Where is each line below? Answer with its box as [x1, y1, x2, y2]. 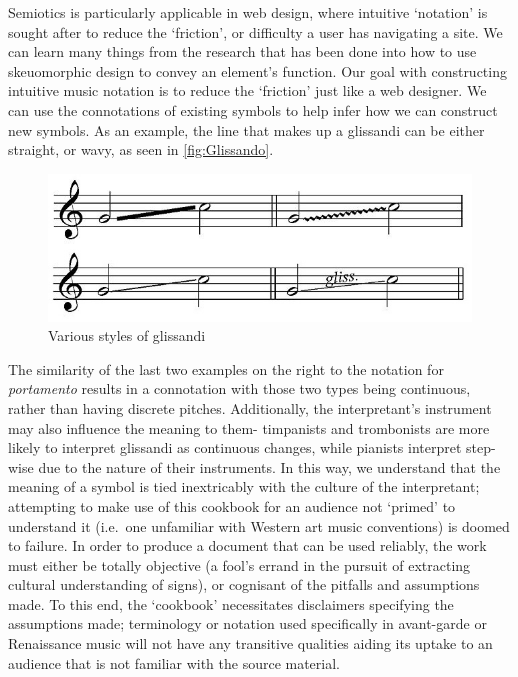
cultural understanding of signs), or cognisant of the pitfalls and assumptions [8, 574, 480, 595]
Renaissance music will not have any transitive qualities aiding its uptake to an [8, 633, 493, 654]
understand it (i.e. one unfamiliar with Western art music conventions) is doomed [8, 515, 510, 536]
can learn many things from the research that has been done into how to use [8, 41, 477, 62]
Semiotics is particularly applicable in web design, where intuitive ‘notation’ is [8, 2, 488, 22]
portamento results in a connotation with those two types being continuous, [8, 378, 471, 399]
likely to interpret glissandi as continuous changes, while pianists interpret [8, 437, 462, 458]
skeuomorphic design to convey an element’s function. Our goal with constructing [8, 60, 507, 81]
